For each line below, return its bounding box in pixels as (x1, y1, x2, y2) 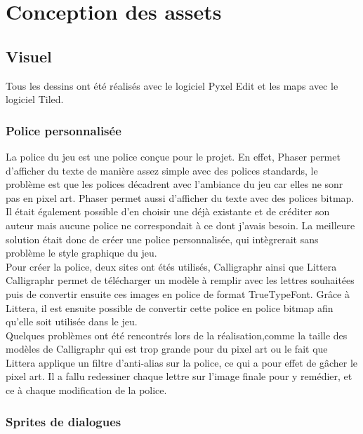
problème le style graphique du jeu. (6, 245, 157, 260)
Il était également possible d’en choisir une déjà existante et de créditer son (6, 204, 330, 219)
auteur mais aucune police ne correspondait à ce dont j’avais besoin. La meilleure (6, 217, 355, 232)
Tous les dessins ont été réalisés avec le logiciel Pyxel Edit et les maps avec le (6, 78, 338, 93)
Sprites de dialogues (6, 412, 121, 430)
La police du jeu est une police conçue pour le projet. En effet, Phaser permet (6, 149, 341, 163)
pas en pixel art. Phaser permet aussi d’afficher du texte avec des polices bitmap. (6, 190, 355, 205)
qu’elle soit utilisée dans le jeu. (6, 314, 138, 329)
